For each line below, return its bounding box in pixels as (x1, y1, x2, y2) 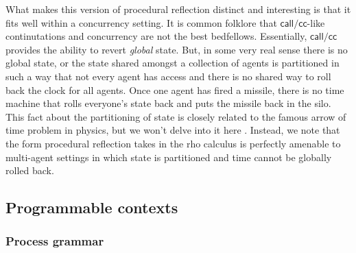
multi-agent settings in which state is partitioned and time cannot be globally (5, 149, 332, 164)
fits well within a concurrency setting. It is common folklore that (5, 15, 277, 29)
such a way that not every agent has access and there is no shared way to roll (5, 69, 331, 83)
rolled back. (5, 163, 54, 178)
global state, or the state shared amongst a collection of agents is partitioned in (5, 56, 340, 70)
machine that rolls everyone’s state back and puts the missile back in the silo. (5, 96, 331, 110)
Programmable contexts (5, 197, 178, 218)
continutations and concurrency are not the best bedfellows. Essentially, (5, 29, 307, 43)
